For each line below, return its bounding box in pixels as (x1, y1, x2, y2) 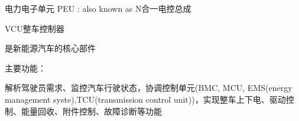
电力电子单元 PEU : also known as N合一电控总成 (5, 2, 191, 14)
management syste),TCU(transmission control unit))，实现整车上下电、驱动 (5, 93, 286, 105)
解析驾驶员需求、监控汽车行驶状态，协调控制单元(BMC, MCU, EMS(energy (5, 81, 292, 94)
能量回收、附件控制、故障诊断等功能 (21, 104, 162, 117)
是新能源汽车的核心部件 (5, 42, 96, 54)
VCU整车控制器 (5, 22, 64, 34)
